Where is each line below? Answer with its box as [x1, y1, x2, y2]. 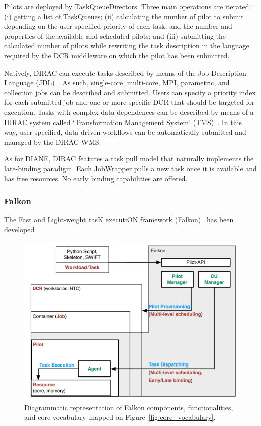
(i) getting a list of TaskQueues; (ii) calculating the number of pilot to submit [4, 11, 244, 21]
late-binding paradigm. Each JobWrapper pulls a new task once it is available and [4, 163, 257, 173]
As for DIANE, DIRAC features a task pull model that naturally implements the [4, 153, 254, 164]
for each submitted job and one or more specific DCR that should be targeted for [4, 97, 255, 107]
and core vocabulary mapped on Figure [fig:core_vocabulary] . [24, 412, 216, 422]
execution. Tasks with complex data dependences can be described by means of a [4, 106, 254, 117]
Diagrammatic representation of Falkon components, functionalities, [24, 402, 233, 412]
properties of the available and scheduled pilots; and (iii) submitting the [4, 30, 226, 41]
